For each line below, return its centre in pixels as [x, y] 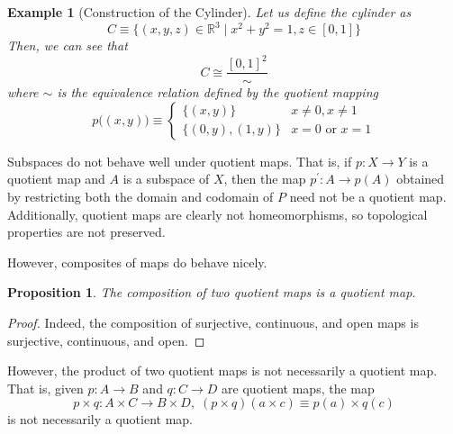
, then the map [265, 179]
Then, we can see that [68, 45]
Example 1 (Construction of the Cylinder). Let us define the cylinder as [209, 12]
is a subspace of [166, 179]
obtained [421, 179]
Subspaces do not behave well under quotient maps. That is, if [180, 161]
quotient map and [56, 179]
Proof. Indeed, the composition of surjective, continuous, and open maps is [213, 322]
